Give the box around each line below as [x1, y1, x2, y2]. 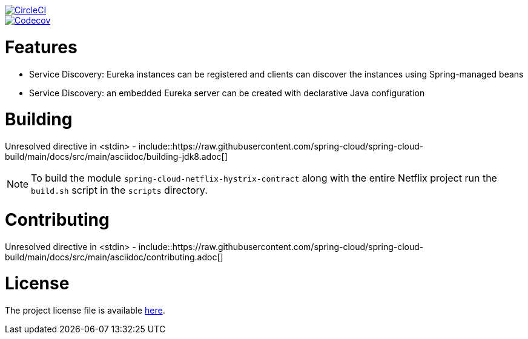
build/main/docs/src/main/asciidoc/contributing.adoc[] [5, 251, 223, 262]
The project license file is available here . [5, 305, 165, 315]
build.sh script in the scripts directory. [31, 184, 208, 196]
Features [5, 36, 78, 58]
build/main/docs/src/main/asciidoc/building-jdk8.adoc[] [5, 151, 228, 162]
